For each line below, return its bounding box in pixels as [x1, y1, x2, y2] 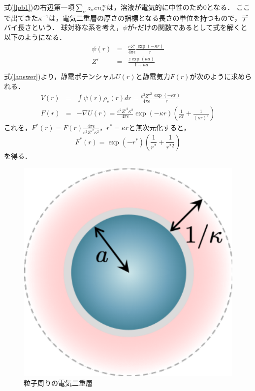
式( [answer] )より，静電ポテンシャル [4, 71, 116, 81]
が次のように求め [190, 71, 245, 81]
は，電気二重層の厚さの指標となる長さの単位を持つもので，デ [48, 12, 249, 23]
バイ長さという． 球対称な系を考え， [4, 22, 123, 32]
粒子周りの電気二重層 [24, 378, 93, 388]
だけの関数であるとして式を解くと [137, 22, 248, 32]
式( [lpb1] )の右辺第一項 [4, 2, 75, 12]
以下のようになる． [4, 31, 66, 42]
